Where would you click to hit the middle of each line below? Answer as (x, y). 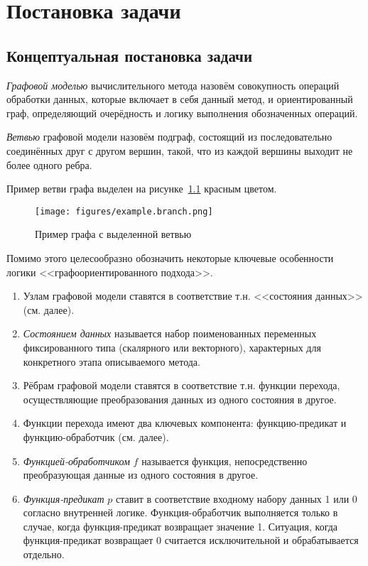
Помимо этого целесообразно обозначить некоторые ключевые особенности (170, 257)
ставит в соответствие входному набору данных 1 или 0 (236, 498)
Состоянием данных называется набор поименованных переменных (170, 333)
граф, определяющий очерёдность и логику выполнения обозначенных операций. (182, 113)
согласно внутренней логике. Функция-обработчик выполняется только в (180, 512)
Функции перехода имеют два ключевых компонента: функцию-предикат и (185, 423)
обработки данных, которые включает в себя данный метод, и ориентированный (180, 99)
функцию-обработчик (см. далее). (96, 436)
